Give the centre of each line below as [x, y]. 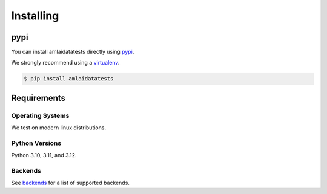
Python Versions [36, 143]
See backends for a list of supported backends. [71, 183]
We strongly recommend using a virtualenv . [65, 63]
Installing [35, 16]
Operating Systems [40, 115]
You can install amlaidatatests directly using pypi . [73, 52]
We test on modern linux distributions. [58, 128]
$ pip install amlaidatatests [69, 79]
